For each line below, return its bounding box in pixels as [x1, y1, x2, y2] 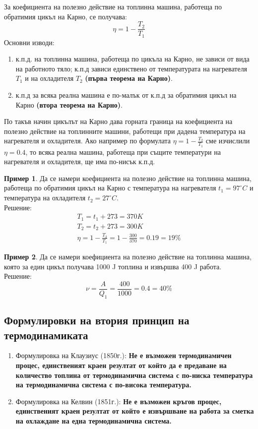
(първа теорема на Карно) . [85, 73, 173, 83]
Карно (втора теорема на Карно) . [15, 99, 123, 110]
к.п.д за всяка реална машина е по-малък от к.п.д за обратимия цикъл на [15, 90, 237, 100]
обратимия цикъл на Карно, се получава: [4, 11, 127, 21]
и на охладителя [25, 73, 74, 83]
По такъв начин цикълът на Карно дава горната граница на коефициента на [4, 116, 233, 126]
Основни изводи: [4, 37, 55, 47]
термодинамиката [4, 327, 88, 342]
